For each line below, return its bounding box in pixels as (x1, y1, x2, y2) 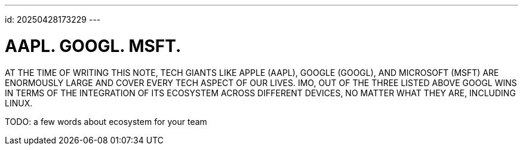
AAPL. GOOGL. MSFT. (5, 35, 181, 56)
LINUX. (5, 97, 33, 108)
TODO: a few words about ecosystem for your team (5, 116, 207, 127)
